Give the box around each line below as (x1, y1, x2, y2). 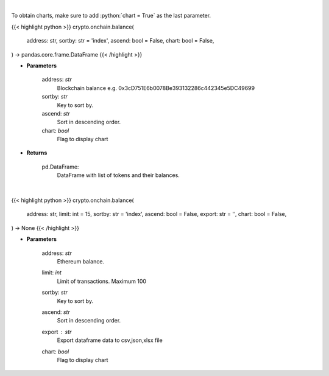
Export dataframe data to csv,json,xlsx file (57, 336, 163, 344)
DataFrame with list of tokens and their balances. (57, 172, 180, 179)
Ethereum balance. (57, 257, 105, 265)
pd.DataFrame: (41, 163, 79, 170)
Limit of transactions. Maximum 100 (57, 277, 146, 285)
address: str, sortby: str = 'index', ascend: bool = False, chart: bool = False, (26, 37, 214, 44)
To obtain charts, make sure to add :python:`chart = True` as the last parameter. (11, 12, 211, 19)
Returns (26, 149, 48, 156)
